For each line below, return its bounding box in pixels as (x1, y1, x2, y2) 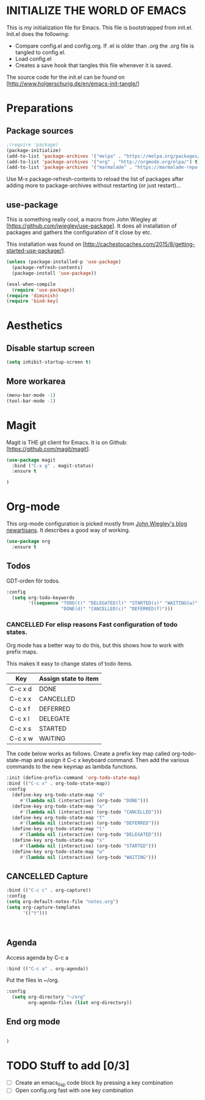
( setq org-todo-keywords (12, 594, 75, 601)
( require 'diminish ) (6, 292, 59, 299)
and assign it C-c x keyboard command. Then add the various (33, 757, 189, 764)
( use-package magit (6, 457, 56, 463)
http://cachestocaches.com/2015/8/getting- (84, 240, 195, 248)
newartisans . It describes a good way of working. (6, 527, 131, 534)
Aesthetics (6, 318, 63, 333)
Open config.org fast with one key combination (15, 1087, 134, 1094)
